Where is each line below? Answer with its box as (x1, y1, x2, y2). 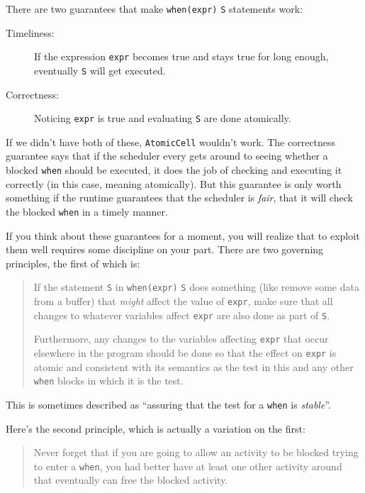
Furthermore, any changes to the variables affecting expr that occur (33, 331, 329, 346)
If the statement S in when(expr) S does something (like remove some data (33, 279, 359, 294)
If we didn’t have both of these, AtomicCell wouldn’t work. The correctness (6, 134, 336, 149)
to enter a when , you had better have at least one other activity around (33, 458, 342, 473)
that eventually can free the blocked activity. (33, 472, 228, 487)
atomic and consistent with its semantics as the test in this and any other (33, 359, 354, 374)
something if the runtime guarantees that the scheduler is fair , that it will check (6, 190, 353, 205)
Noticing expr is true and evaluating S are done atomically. (34, 111, 291, 126)
